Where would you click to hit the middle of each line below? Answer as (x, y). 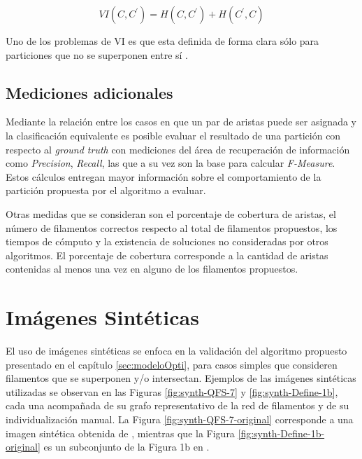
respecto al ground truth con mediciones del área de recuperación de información (178, 149)
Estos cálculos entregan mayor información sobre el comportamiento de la (164, 176)
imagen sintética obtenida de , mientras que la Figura (120, 433)
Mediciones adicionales (89, 92)
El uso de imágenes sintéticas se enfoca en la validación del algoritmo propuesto (176, 351)
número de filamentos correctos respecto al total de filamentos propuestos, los (172, 227)
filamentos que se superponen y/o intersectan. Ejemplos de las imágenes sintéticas (181, 378)
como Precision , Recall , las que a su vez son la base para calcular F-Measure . (171, 163)
